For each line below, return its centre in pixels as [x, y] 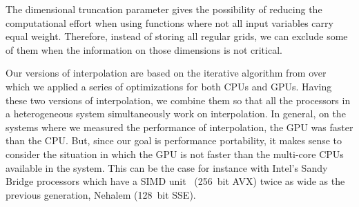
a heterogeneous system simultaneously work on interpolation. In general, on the [176, 114]
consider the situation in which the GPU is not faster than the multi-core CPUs [175, 154]
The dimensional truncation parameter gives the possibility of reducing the [164, 9]
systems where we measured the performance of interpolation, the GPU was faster [179, 127]
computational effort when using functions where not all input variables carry [169, 22]
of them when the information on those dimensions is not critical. [144, 49]
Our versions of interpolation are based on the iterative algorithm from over [166, 73]
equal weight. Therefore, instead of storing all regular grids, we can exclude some [177, 36]
